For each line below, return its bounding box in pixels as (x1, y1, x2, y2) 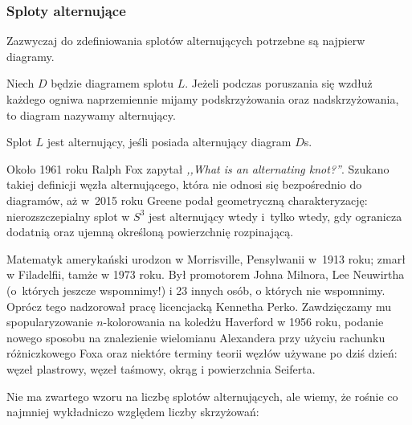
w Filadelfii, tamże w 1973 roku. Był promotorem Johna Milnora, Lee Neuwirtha (6, 266, 405, 283)
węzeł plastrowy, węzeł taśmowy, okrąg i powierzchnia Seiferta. (6, 360, 316, 377)
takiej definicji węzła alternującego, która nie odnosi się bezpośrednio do (6, 176, 362, 193)
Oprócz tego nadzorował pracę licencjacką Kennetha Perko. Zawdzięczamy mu (6, 297, 392, 314)
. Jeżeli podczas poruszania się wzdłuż (185, 75, 373, 92)
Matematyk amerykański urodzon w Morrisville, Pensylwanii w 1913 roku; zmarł (6, 250, 406, 267)
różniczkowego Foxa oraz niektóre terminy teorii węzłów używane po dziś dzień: (6, 345, 398, 362)
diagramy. (6, 47, 55, 64)
